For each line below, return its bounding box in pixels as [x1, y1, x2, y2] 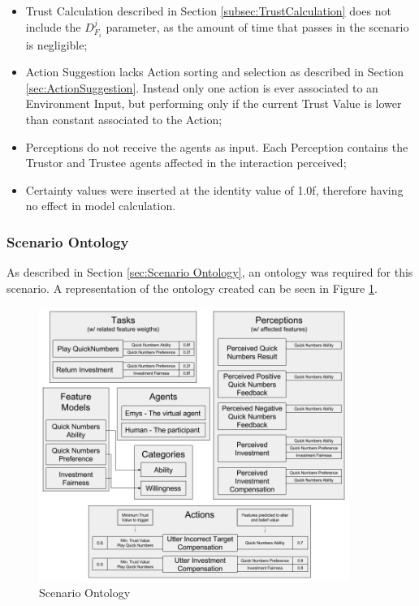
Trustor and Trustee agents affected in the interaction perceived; [25, 154, 347, 171]
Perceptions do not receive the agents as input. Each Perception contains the [25, 138, 408, 155]
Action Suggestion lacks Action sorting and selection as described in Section [25, 63, 404, 80]
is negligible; [25, 36, 88, 53]
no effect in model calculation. [25, 197, 176, 214]
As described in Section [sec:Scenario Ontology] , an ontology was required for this [6, 264, 413, 281]
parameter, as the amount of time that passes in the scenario [106, 18, 409, 35]
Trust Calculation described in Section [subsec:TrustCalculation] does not [25, 2, 391, 19]
